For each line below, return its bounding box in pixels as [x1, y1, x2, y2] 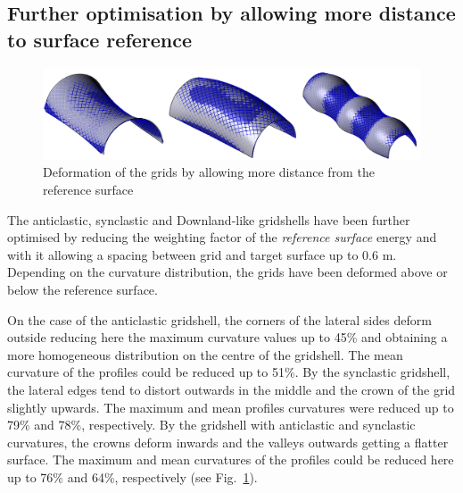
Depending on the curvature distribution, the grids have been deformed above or [7, 263, 448, 281]
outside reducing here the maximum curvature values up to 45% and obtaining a [7, 328, 448, 347]
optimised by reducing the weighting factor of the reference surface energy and [7, 228, 437, 246]
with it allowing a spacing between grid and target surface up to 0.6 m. [7, 245, 397, 263]
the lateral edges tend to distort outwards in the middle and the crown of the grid [7, 380, 456, 398]
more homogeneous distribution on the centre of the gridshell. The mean [7, 345, 403, 363]
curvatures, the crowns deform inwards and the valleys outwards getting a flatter [7, 432, 449, 451]
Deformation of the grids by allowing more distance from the [43, 163, 375, 181]
